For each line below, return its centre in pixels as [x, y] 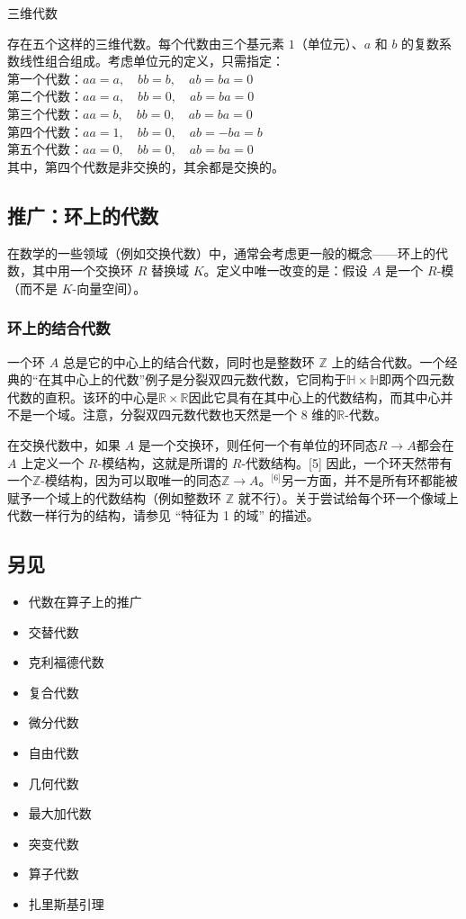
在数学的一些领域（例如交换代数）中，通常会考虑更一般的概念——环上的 [221, 252]
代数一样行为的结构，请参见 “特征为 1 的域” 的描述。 [163, 515]
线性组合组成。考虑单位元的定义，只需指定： [152, 61]
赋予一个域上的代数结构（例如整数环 [114, 497]
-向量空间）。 [109, 288]
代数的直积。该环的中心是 [83, 396]
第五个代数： [45, 149]
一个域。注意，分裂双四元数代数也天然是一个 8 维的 [184, 414]
